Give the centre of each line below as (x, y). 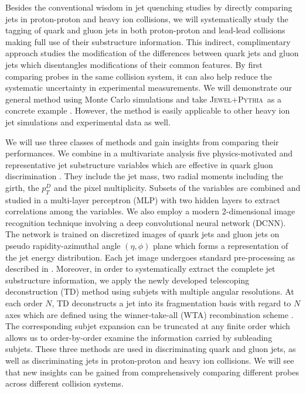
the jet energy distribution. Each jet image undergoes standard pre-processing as (150, 257)
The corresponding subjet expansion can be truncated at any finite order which (148, 326)
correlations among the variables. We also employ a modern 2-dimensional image (150, 211)
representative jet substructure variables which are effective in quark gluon (139, 164)
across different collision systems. (64, 383)
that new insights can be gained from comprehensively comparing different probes (152, 372)
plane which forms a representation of (220, 246)
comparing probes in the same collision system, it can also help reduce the (139, 76)
